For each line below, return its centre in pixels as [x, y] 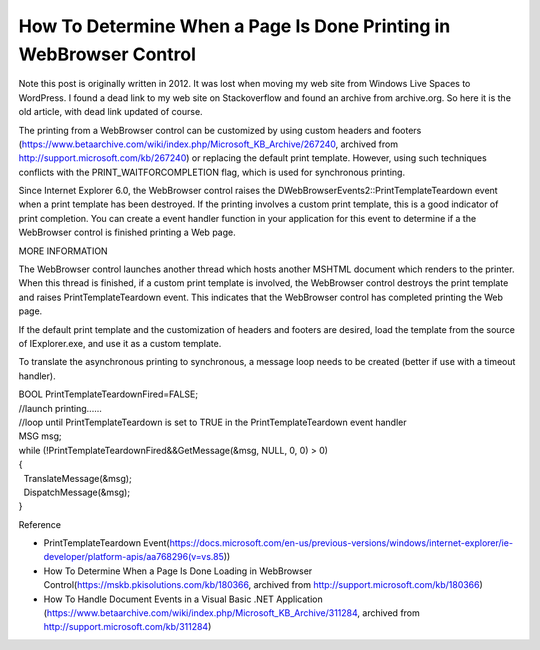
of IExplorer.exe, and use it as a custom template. [120, 343]
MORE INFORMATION [63, 251]
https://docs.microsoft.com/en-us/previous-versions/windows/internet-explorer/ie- [341, 543]
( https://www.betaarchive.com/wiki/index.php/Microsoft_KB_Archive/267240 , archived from [208, 144]
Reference [40, 524]
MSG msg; [40, 436]
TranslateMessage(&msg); [77, 478]
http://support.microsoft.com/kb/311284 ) [127, 627]
